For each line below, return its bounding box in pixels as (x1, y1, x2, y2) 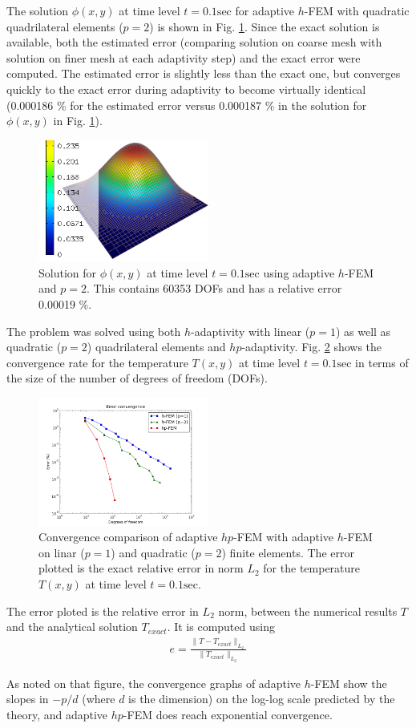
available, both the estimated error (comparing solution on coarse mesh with (6, 34, 382, 51)
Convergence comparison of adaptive (38, 528, 218, 545)
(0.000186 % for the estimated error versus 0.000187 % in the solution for (6, 96, 367, 113)
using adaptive (263, 264, 335, 281)
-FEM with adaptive (233, 528, 334, 545)
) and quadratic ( (111, 544, 196, 560)
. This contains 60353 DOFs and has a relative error (86, 280, 342, 297)
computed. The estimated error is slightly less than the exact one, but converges (6, 65, 401, 82)
